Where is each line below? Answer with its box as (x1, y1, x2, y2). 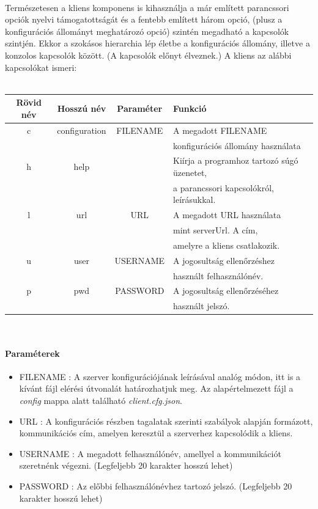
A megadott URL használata (173, 208, 281, 221)
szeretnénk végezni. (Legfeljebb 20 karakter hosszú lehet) (19, 459, 233, 472)
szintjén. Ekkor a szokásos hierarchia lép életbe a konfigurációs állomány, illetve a (5, 37, 310, 49)
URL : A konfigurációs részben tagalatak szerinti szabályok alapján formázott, (19, 414, 313, 427)
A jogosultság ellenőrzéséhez (173, 284, 279, 297)
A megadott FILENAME (173, 123, 267, 136)
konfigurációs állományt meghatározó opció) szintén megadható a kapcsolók (5, 24, 289, 37)
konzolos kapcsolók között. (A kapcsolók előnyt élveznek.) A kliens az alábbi (5, 48, 292, 61)
